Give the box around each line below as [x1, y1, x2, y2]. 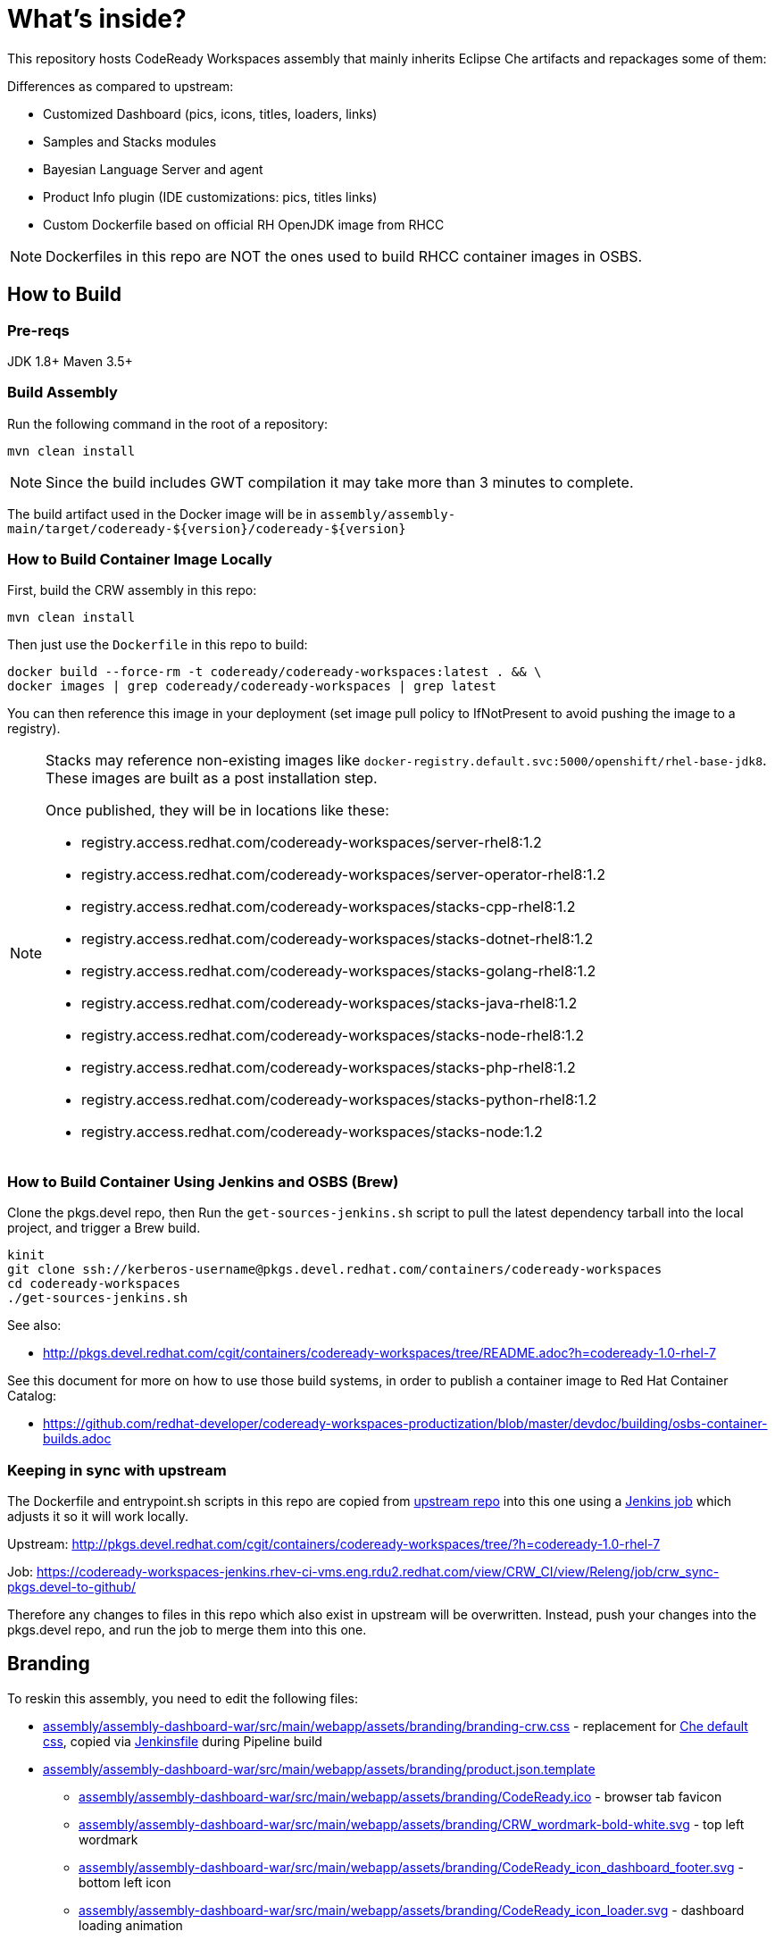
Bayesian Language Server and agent [43, 161, 263, 177]
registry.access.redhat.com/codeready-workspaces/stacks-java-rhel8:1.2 [81, 994, 578, 1013]
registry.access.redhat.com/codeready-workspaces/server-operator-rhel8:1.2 [81, 865, 605, 884]
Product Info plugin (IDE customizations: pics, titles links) [43, 188, 378, 205]
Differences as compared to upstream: [7, 78, 234, 94]
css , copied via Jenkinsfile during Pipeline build [43, 1733, 322, 1749]
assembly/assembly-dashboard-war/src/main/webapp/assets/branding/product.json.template [43, 1760, 596, 1777]
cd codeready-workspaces [7, 1276, 180, 1292]
